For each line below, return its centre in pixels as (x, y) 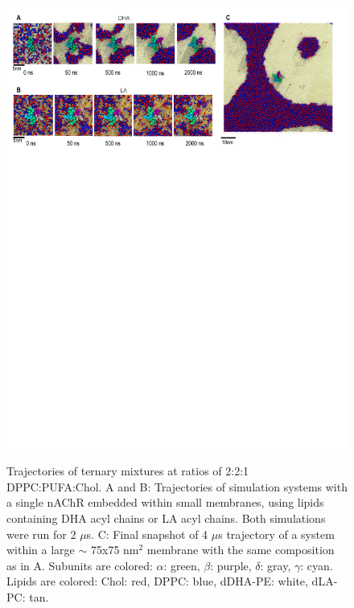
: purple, (231, 565)
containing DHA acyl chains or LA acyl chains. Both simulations (166, 518)
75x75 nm (115, 550)
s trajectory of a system (276, 534)
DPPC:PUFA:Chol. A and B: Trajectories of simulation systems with (177, 486)
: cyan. (317, 565)
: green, (182, 565)
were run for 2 (41, 534)
